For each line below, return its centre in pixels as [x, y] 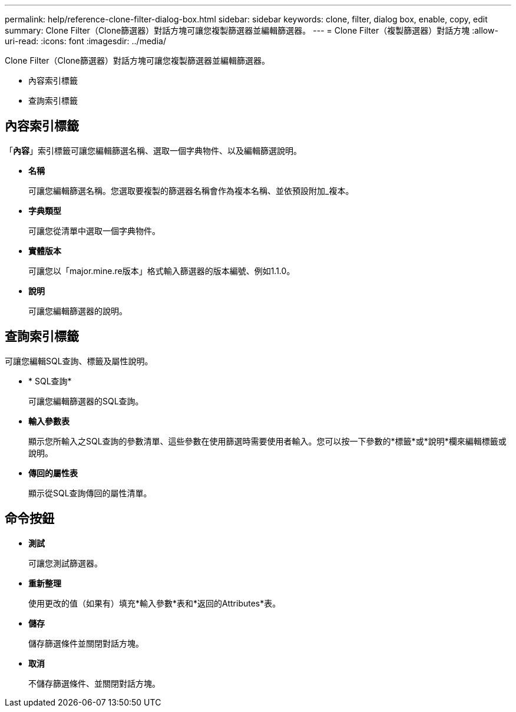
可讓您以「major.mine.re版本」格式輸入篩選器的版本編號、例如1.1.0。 [162, 271]
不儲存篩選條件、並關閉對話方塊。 [94, 683]
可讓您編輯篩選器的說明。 [78, 311]
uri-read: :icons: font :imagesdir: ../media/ [85, 41]
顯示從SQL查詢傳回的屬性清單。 [90, 493]
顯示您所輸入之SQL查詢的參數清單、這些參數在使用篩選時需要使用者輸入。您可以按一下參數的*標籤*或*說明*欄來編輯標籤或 [267, 441]
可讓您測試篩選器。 [65, 563]
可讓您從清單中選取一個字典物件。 [94, 230]
